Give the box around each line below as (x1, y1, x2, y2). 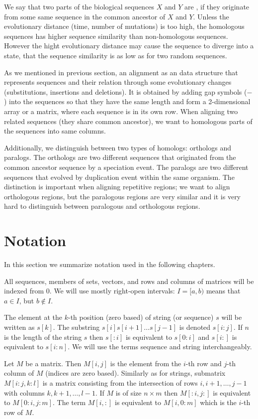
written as (4, 321, 35, 332)
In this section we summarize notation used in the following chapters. (4, 259, 215, 269)
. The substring (53, 321, 100, 332)
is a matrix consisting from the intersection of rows (42, 377, 198, 388)
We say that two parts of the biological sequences (4, 1, 155, 11)
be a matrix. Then (25, 358, 82, 368)
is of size (115, 387, 142, 398)
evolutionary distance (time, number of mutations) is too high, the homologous (4, 21, 245, 31)
